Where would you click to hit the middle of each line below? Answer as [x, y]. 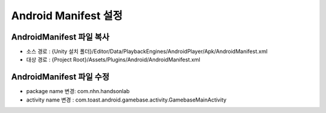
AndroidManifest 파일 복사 [60, 37]
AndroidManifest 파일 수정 [60, 77]
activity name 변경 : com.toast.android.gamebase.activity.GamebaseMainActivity [126, 100]
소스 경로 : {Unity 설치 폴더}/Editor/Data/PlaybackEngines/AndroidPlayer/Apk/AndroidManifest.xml [147, 52]
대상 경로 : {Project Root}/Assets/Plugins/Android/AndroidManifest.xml [113, 60]
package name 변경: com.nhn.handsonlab [78, 91]
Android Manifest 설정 [67, 16]
